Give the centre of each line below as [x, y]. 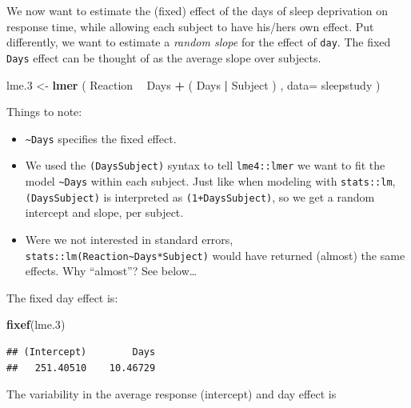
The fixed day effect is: [62, 297]
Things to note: [44, 112]
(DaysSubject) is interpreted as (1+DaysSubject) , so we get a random [200, 196]
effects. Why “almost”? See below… [111, 271]
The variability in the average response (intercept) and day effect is [172, 394]
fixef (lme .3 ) [36, 324]
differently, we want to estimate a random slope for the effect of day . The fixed [199, 42]
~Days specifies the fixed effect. [101, 138]
